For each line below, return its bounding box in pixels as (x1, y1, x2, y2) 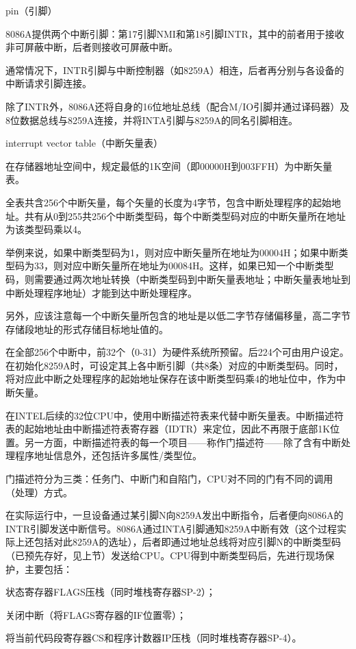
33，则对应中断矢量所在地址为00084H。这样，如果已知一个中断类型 (34, 258, 334, 273)
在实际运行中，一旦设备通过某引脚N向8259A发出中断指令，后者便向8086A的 (5, 508, 344, 522)
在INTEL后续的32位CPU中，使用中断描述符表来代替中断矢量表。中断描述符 (5, 408, 344, 422)
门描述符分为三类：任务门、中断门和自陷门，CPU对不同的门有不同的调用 (5, 472, 333, 486)
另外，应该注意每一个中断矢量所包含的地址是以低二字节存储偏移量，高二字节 (5, 308, 351, 323)
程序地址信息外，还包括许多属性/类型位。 (14, 448, 202, 463)
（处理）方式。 (5, 485, 73, 499)
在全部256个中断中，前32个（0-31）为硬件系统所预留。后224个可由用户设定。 (5, 345, 349, 359)
